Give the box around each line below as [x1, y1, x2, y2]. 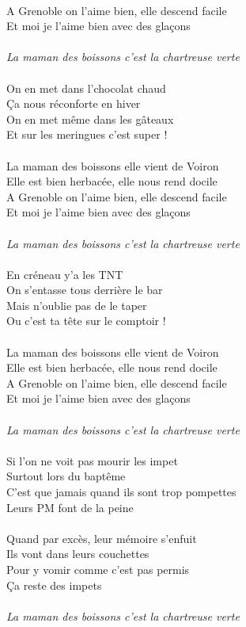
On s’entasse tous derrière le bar [6, 281, 163, 298]
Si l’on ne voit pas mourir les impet [6, 452, 178, 468]
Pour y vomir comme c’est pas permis [6, 560, 190, 577]
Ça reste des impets [6, 576, 102, 593]
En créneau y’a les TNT [6, 266, 123, 282]
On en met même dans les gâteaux [6, 110, 174, 127]
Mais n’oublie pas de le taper [6, 296, 147, 313]
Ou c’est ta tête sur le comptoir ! [6, 312, 166, 329]
